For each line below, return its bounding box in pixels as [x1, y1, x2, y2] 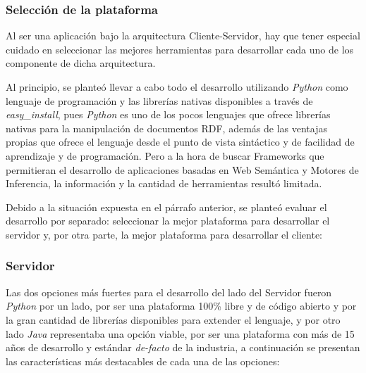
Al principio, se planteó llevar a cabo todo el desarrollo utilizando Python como [6, 80, 348, 94]
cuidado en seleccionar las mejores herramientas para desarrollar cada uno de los [6, 42, 354, 56]
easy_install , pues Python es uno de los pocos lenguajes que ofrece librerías [6, 107, 331, 122]
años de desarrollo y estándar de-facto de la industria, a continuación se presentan [6, 340, 360, 355]
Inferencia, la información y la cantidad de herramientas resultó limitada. [6, 176, 322, 191]
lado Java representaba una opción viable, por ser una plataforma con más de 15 [6, 326, 355, 341]
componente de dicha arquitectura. [6, 56, 156, 70]
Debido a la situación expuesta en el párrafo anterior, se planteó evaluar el [6, 199, 327, 214]
